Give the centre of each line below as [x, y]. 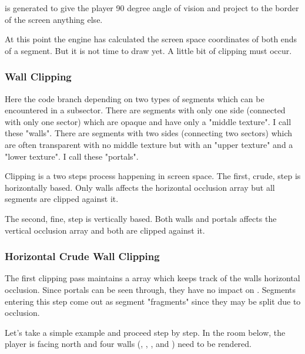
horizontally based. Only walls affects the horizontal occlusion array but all [140, 187]
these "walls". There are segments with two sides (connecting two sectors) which [149, 133]
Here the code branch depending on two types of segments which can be [135, 98]
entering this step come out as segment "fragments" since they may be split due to [153, 301]
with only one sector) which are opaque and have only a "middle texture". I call [148, 121]
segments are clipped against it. [62, 199]
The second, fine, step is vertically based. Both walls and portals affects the [141, 218]
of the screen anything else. [54, 19]
